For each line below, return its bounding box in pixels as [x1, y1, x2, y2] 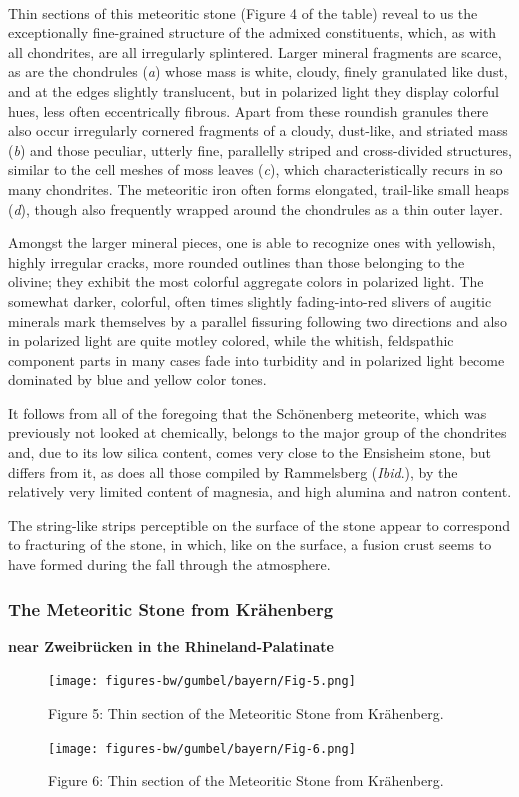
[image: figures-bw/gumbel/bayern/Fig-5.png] [48, 674, 356, 689]
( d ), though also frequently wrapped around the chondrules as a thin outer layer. [8, 198, 503, 219]
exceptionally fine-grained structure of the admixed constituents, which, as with [8, 22, 497, 43]
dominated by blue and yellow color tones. [8, 369, 267, 390]
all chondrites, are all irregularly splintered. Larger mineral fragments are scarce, [8, 41, 502, 62]
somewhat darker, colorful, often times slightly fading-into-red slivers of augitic [8, 290, 492, 311]
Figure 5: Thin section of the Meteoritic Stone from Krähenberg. [48, 703, 444, 724]
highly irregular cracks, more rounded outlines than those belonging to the [8, 251, 465, 272]
